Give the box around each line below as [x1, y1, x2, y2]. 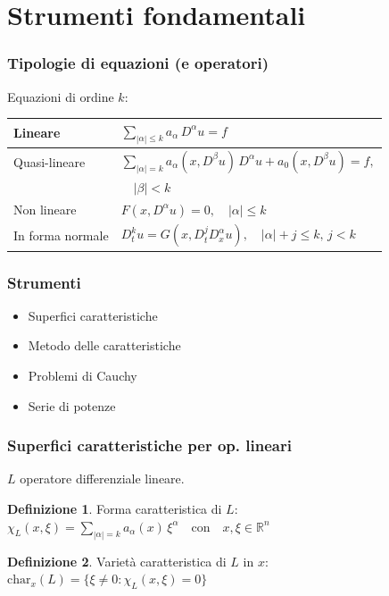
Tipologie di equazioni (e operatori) [7, 52, 269, 74]
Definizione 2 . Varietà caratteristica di [7, 551, 227, 570]
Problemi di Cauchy [28, 366, 137, 385]
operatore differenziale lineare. [20, 469, 185, 488]
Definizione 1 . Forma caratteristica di [7, 499, 222, 518]
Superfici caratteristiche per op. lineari [7, 434, 292, 457]
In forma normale [13, 225, 109, 244]
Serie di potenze [28, 396, 116, 415]
